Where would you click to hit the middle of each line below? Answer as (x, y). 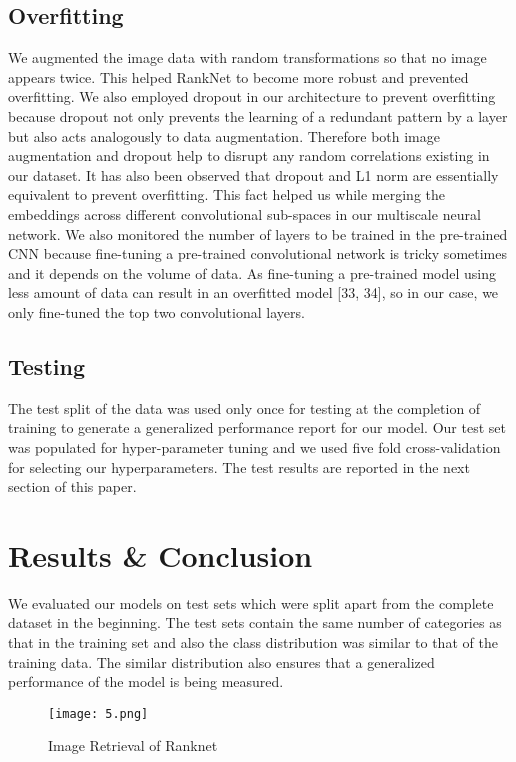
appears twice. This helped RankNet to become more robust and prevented (238, 76)
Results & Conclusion (160, 554)
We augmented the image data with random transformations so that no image (247, 57)
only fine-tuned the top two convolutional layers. (156, 311)
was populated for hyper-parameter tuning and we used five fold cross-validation (254, 446)
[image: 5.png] (98, 713)
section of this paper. (72, 486)
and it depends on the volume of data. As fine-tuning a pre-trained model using (252, 272)
